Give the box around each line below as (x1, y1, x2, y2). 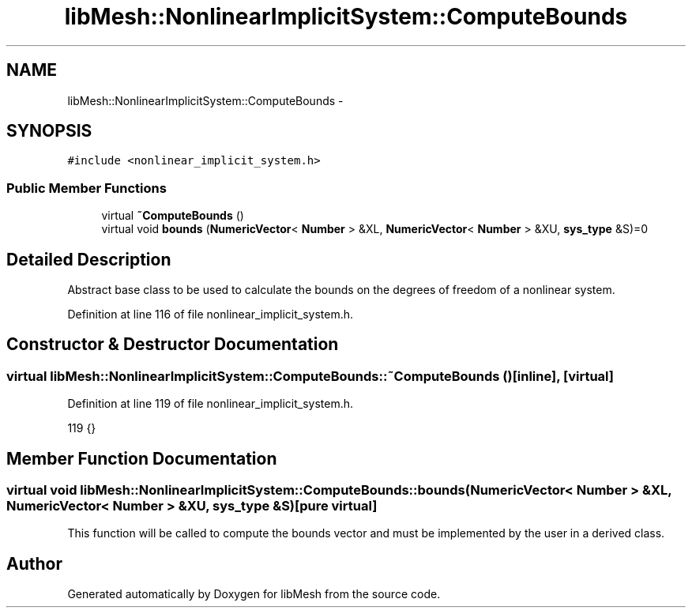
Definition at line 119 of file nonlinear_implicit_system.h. (67, 397, 354, 411)
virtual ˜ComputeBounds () (101, 209, 244, 223)
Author (6, 553, 62, 574)
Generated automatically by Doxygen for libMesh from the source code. (67, 587, 441, 601)
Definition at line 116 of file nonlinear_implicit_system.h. (67, 307, 354, 322)
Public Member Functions (6, 179, 167, 196)
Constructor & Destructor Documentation (6, 334, 339, 355)
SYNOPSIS (6, 121, 92, 141)
